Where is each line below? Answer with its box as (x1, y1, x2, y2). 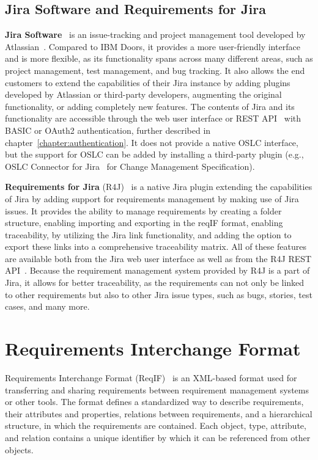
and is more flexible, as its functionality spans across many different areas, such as (5, 52, 313, 65)
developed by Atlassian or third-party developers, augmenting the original (5, 88, 282, 101)
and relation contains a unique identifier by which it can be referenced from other (5, 431, 311, 444)
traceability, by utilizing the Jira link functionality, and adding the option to (5, 228, 292, 241)
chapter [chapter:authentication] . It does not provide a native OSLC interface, (5, 136, 298, 148)
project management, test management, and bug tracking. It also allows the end (5, 64, 305, 76)
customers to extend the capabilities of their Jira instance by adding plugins (5, 76, 290, 89)
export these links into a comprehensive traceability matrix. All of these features (5, 240, 306, 253)
